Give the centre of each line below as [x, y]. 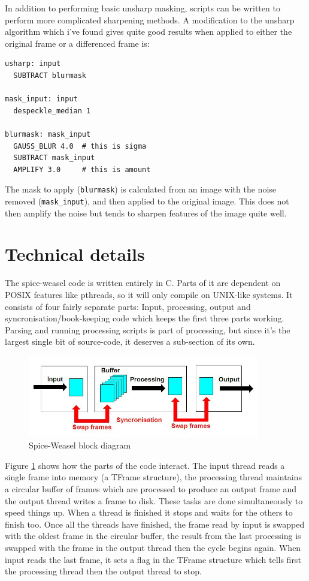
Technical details [75, 254]
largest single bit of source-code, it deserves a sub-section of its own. [130, 341]
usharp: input [33, 64]
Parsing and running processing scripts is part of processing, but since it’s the [148, 329]
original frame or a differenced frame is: [77, 43]
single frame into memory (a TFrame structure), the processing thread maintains [153, 477]
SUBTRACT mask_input [54, 158]
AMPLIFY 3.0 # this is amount [82, 169]
